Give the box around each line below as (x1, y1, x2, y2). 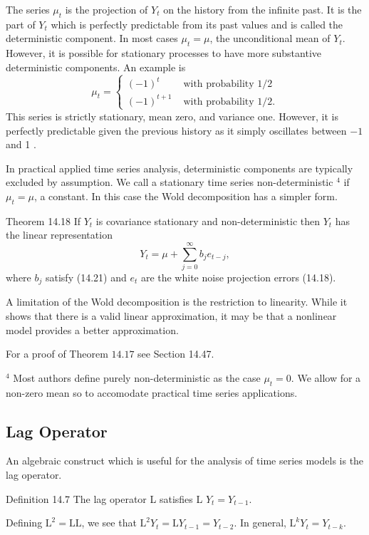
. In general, (234, 515, 286, 530)
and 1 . (6, 137, 36, 152)
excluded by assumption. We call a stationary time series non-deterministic (6, 175, 333, 189)
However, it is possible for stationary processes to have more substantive (6, 46, 322, 61)
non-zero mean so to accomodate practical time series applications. (6, 385, 298, 400)
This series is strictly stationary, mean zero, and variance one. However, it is (6, 108, 338, 123)
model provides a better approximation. (6, 322, 179, 337)
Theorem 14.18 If (6, 213, 81, 228)
